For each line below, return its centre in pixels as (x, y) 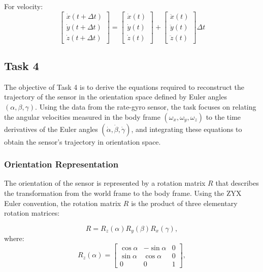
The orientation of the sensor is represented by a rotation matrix (105, 183)
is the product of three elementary (184, 203)
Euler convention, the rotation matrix (63, 203)
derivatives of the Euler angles (51, 129)
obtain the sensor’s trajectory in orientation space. (83, 141)
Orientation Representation (61, 164)
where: (14, 238)
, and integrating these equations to (187, 129)
